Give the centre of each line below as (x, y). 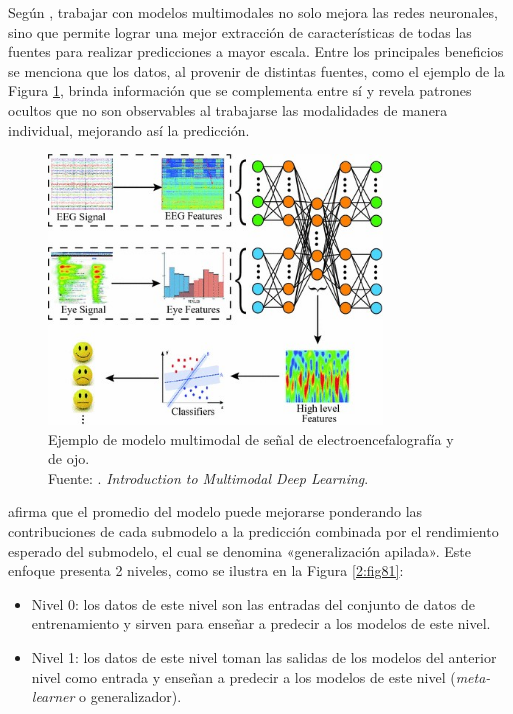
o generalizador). (130, 696)
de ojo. (69, 458)
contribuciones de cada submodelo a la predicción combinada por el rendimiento (253, 531)
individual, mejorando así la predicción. (129, 129)
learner (53, 696)
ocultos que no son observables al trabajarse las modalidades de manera (228, 109)
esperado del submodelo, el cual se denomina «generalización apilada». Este (239, 550)
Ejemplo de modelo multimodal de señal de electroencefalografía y (251, 438)
